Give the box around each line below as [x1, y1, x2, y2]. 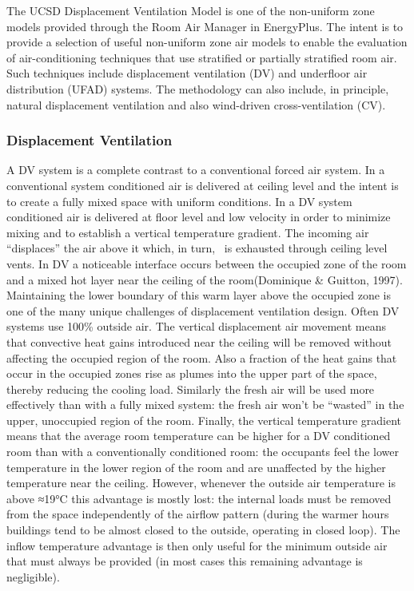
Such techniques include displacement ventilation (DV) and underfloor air [6, 65, 368, 81]
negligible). [6, 568, 60, 585]
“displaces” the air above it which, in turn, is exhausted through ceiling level [6, 240, 388, 256]
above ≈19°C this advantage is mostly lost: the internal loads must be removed [6, 490, 392, 506]
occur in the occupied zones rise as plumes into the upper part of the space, [6, 365, 377, 382]
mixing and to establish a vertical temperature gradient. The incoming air [6, 224, 369, 240]
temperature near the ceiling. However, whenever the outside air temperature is [6, 474, 396, 491]
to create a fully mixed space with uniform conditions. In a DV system [6, 192, 352, 209]
